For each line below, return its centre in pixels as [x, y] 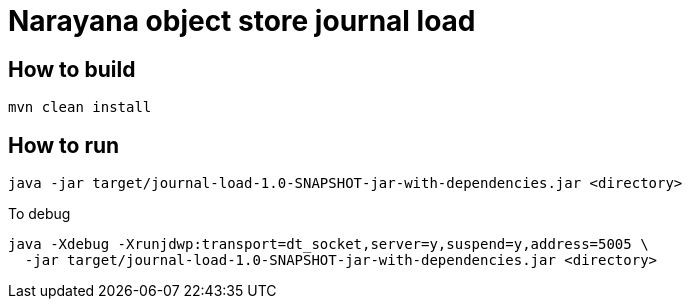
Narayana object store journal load [242, 21]
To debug [39, 214]
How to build [72, 69]
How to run [64, 145]
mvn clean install [80, 107]
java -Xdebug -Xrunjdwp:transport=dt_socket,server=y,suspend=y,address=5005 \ [328, 244]
